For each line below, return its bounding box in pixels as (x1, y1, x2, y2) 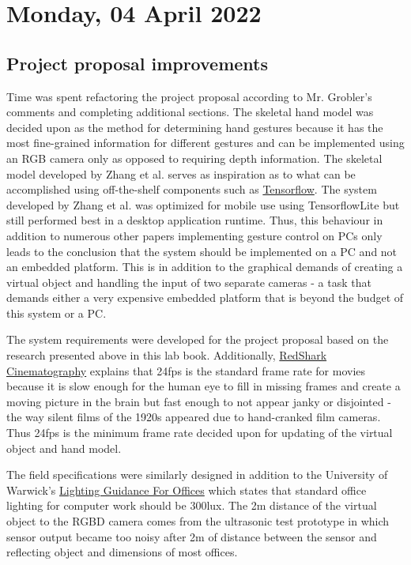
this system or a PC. (6, 304, 107, 321)
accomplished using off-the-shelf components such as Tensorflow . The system (6, 181, 377, 198)
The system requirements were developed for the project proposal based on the (6, 331, 389, 348)
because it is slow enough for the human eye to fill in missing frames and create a (6, 378, 401, 394)
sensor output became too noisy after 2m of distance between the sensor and (6, 528, 377, 544)
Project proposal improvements (6, 51, 269, 75)
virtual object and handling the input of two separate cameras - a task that (6, 273, 371, 290)
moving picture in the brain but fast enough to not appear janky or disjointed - (6, 393, 391, 409)
